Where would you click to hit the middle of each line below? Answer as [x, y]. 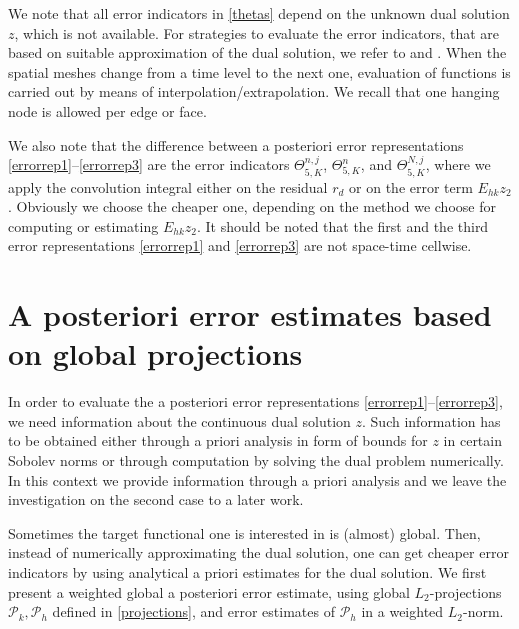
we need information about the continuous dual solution [179, 420]
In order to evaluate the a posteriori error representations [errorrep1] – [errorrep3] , [255, 401]
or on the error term [411, 186]
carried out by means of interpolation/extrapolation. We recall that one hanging [254, 91]
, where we [458, 164]
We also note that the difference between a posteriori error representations [236, 144]
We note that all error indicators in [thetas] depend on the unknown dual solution [259, 13]
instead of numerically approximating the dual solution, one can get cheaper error [258, 552]
